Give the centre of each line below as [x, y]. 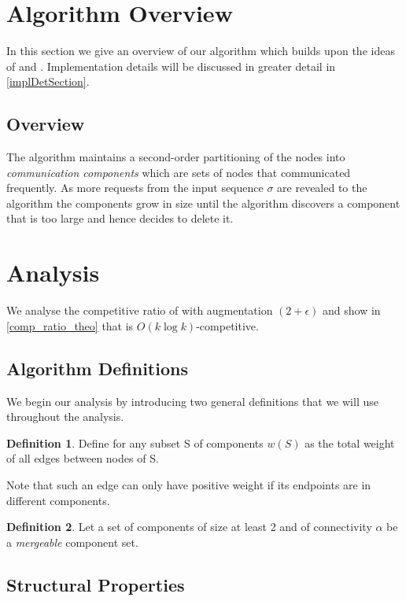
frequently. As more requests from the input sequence [135, 188]
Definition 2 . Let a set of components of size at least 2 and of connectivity [189, 527]
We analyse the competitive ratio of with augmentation [140, 310]
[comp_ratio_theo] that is [70, 325]
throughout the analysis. [65, 417]
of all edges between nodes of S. [83, 458]
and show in [352, 310]
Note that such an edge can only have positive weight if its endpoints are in [189, 484]
